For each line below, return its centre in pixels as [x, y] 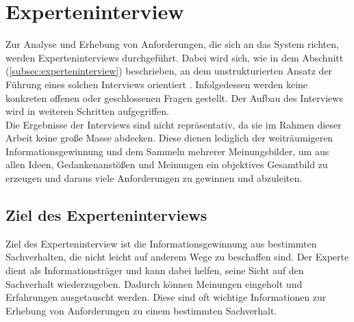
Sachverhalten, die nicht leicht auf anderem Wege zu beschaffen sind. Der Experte [177, 257]
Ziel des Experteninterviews [106, 215]
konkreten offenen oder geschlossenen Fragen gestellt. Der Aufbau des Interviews [174, 97]
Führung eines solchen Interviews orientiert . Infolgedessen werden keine [157, 84]
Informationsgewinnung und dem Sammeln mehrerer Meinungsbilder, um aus [167, 151]
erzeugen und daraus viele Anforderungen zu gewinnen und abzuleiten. [154, 178]
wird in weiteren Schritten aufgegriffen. [87, 111]
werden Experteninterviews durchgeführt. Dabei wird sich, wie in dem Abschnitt [175, 57]
